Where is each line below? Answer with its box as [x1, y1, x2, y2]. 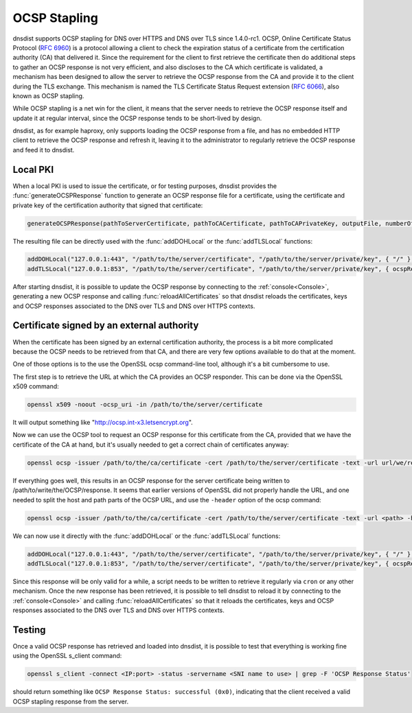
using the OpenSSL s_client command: [12, 652, 122, 660]
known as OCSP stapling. [12, 91, 84, 100]
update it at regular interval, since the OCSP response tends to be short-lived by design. [12, 114, 262, 122]
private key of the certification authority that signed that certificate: [12, 201, 203, 209]
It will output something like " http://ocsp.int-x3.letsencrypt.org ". [12, 419, 194, 427]
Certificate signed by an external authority [12, 320, 199, 331]
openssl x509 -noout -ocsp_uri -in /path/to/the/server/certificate [27, 401, 263, 408]
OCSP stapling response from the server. [12, 697, 129, 705]
